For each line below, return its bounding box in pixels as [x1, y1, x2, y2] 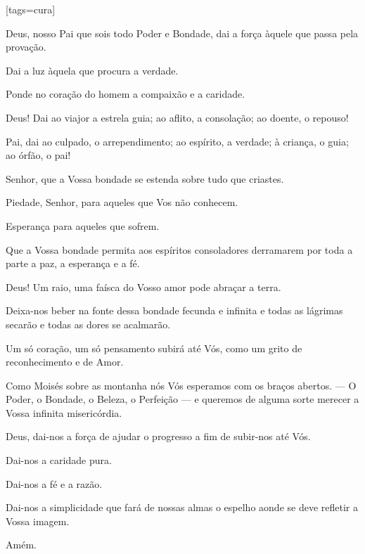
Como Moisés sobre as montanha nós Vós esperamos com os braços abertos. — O [6, 378, 357, 392]
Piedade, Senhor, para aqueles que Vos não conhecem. [6, 195, 238, 210]
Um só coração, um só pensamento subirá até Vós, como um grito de [6, 340, 302, 355]
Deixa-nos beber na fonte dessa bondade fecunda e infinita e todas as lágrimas [6, 303, 343, 318]
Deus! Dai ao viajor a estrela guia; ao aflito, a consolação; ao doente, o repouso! [6, 110, 349, 124]
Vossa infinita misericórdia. [6, 405, 122, 420]
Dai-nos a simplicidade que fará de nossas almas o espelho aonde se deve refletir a [6, 500, 358, 515]
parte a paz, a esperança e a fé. [6, 256, 140, 271]
